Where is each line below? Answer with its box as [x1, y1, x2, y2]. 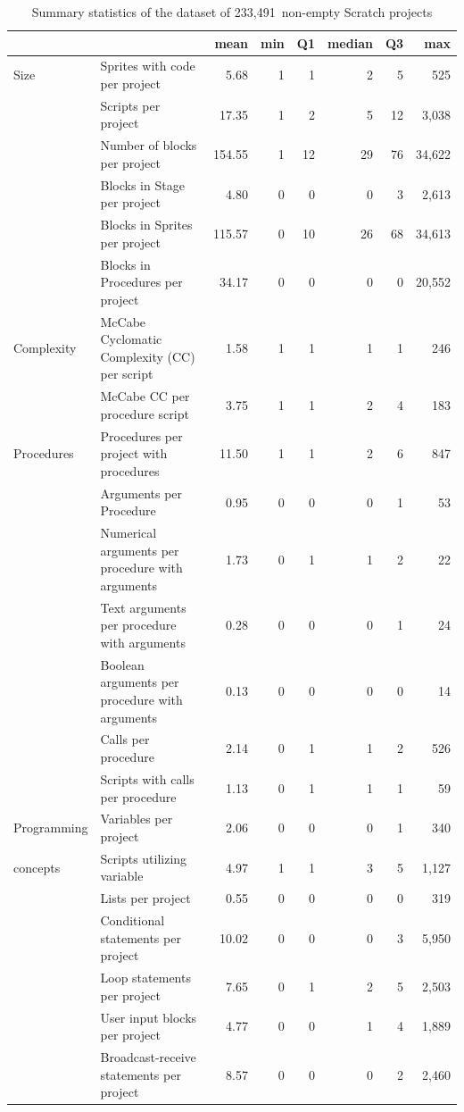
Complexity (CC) [100, 347, 195, 365]
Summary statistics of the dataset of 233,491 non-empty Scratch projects [31, 3, 433, 21]
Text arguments [100, 598, 186, 616]
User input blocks [100, 1007, 197, 1026]
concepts [13, 857, 61, 876]
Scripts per [100, 96, 161, 114]
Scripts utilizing [100, 849, 187, 867]
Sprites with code [100, 56, 195, 75]
